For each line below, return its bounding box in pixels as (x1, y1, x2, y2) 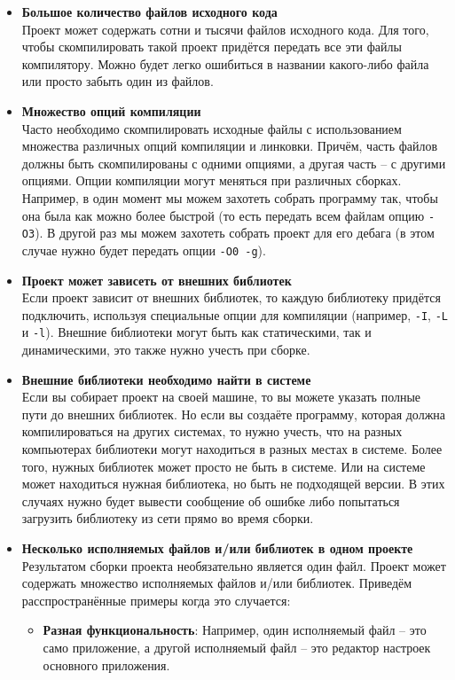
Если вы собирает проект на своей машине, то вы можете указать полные (21, 387, 421, 406)
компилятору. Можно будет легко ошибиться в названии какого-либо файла (21, 54, 429, 73)
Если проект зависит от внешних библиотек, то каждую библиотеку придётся (21, 288, 441, 307)
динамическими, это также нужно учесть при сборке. (21, 340, 310, 358)
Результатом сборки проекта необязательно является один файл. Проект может (21, 556, 446, 574)
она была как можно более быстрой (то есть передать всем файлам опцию (21, 206, 425, 224)
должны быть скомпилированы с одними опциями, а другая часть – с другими (21, 153, 446, 172)
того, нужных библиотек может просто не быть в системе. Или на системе (21, 457, 426, 475)
